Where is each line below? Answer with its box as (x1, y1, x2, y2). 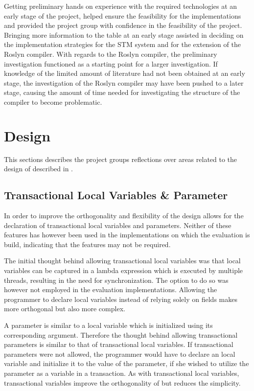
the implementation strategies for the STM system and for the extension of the (4, 39, 241, 49)
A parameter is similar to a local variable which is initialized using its (4, 320, 213, 330)
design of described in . (4, 163, 73, 174)
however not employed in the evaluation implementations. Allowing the (4, 284, 217, 295)
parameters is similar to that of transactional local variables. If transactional (4, 339, 233, 349)
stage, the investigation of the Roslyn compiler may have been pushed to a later (4, 77, 244, 88)
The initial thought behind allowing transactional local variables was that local (4, 255, 241, 266)
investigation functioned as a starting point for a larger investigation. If (4, 58, 218, 69)
